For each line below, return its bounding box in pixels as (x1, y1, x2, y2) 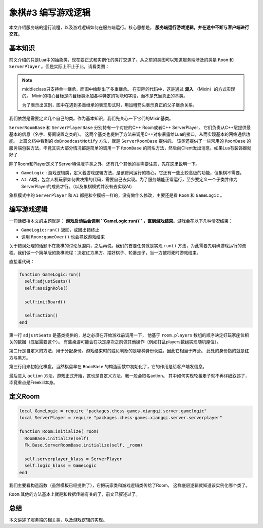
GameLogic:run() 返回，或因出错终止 (21, 227, 100, 233)
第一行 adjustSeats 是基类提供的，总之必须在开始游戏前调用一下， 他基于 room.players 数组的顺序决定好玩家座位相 (9, 332, 249, 338)
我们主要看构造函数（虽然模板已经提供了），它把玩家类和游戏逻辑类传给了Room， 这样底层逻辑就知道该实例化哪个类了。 (9, 482, 250, 488)
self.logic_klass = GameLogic (24, 463, 97, 468)
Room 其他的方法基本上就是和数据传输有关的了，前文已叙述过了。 (9, 491, 140, 497)
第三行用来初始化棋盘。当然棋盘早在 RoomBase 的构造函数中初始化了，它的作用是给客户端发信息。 (9, 364, 207, 370)
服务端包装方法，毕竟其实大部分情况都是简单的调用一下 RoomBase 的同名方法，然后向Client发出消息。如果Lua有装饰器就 (9, 145, 252, 151)
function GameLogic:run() (19, 272, 81, 277)
